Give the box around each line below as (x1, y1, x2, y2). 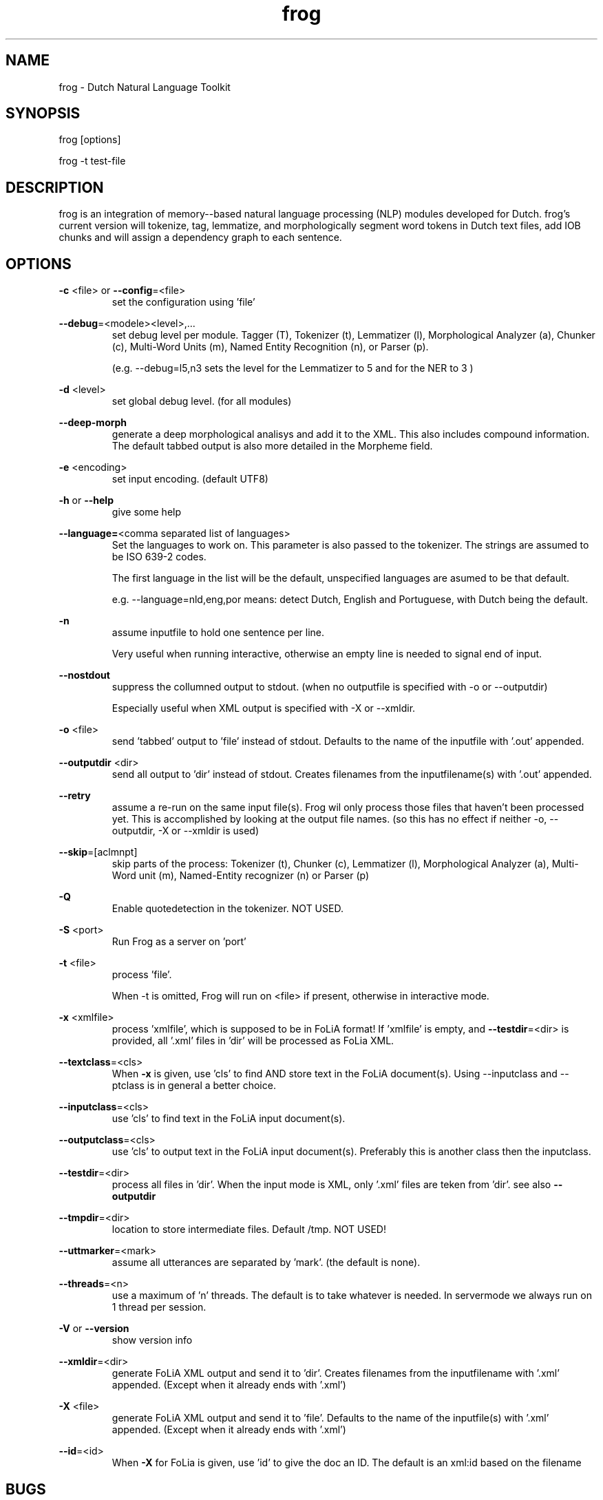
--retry (59, 790, 91, 802)
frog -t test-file (59, 155, 126, 167)
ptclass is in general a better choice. (112, 1079, 276, 1092)
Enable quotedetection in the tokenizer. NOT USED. (112, 902, 343, 915)
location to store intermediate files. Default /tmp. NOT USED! (112, 1223, 386, 1236)
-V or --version (59, 1322, 129, 1335)
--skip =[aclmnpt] (59, 846, 138, 858)
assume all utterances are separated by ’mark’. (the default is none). (112, 1256, 421, 1269)
